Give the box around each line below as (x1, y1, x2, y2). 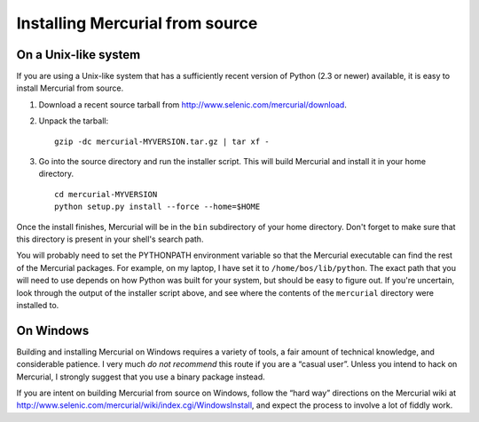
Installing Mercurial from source (16, 13, 258, 33)
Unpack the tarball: (38, 115, 109, 126)
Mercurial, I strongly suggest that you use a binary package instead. (16, 371, 265, 382)
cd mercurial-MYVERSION (54, 189, 158, 199)
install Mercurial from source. (16, 83, 124, 93)
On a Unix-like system (16, 47, 141, 62)
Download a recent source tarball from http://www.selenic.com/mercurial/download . (38, 99, 348, 110)
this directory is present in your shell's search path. (16, 234, 204, 244)
